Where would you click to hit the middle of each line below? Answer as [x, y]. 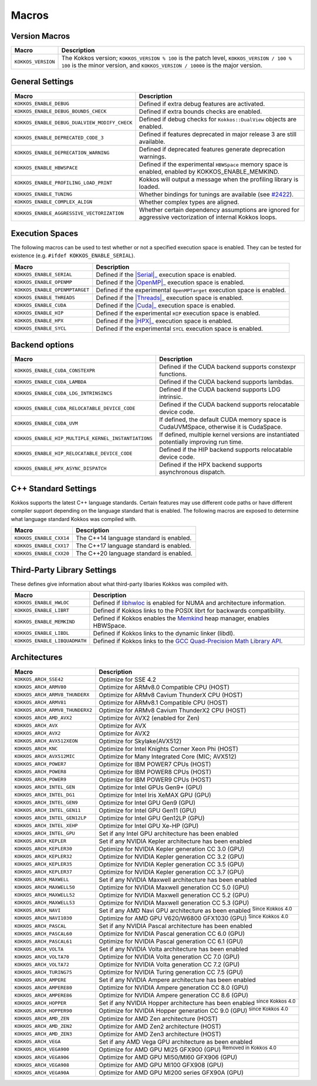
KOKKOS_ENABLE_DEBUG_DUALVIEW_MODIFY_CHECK [73, 123]
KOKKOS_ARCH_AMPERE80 [43, 988]
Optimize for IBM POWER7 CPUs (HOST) [155, 764]
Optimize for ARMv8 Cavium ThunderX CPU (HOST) [171, 695]
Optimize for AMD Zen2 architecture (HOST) [160, 1026]
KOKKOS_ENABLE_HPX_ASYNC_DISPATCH [60, 468]
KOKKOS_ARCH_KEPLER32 [43, 857]
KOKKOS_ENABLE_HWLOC [42, 603]
